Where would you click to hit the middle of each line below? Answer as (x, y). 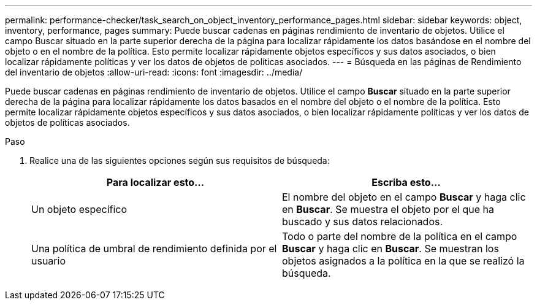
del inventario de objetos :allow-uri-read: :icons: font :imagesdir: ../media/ (154, 72)
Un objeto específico (79, 209)
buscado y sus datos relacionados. (363, 222)
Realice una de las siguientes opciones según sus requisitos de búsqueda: (180, 160)
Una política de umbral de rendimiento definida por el (154, 249)
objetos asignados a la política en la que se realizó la (403, 261)
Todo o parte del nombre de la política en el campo (400, 236)
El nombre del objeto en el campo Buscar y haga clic (404, 197)
